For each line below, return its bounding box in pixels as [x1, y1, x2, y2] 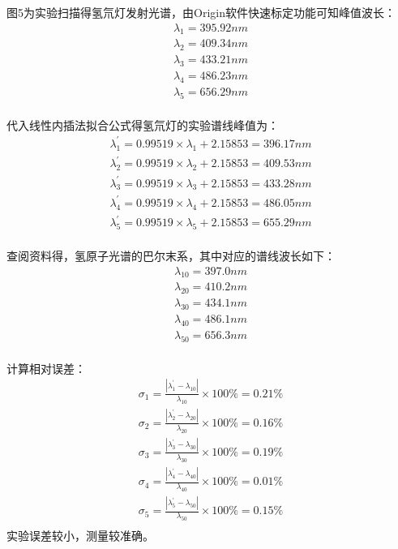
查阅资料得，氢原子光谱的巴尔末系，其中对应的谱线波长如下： [6, 247, 336, 264]
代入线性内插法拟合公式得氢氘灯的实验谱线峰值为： [6, 116, 279, 133]
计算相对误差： [6, 359, 86, 376]
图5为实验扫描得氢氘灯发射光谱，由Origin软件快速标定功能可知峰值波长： [6, 4, 396, 20]
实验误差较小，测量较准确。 [6, 527, 154, 544]
